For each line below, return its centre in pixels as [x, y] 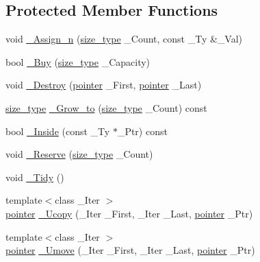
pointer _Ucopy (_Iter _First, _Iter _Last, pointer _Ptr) [129, 213]
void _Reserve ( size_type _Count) [79, 154]
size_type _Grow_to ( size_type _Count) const [106, 107]
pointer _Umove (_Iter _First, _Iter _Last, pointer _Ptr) [130, 250]
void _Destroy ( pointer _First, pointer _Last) [104, 85]
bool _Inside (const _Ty [58, 131]
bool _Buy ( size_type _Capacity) [78, 61]
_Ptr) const [142, 131]
